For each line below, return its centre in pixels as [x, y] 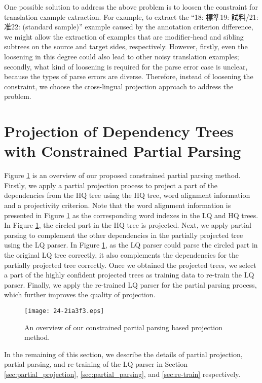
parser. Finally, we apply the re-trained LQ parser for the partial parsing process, [130, 284]
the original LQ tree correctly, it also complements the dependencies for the [121, 255]
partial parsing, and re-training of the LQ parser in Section [96, 364]
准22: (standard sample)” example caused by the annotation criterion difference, [129, 27]
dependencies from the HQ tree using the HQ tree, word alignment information [127, 195]
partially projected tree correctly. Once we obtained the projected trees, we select [130, 265]
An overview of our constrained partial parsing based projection [123, 327]
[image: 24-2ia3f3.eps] [64, 311]
